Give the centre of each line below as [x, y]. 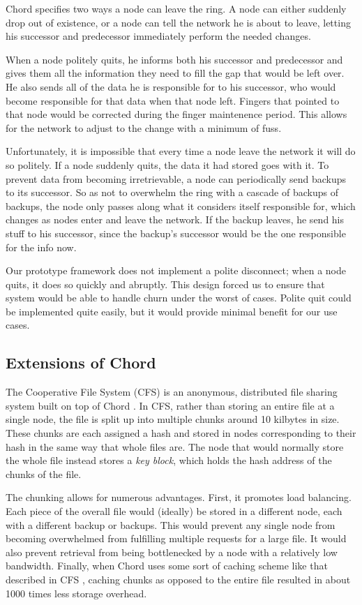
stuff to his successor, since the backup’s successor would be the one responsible [176, 233]
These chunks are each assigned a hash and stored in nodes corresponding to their [181, 433]
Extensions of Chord [81, 363]
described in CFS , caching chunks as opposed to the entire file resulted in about [178, 579]
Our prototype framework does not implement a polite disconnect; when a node [176, 270]
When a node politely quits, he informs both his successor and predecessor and [174, 59]
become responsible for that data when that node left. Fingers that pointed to [173, 100]
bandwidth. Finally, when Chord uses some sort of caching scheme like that [167, 566]
